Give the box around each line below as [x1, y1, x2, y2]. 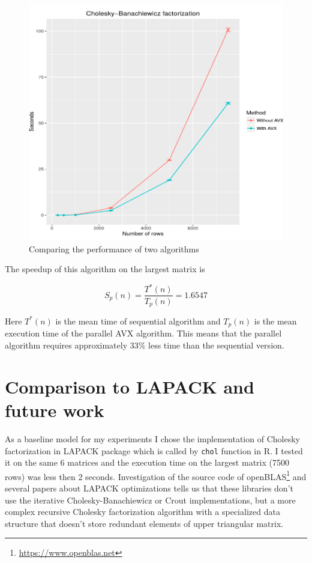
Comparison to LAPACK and [5, 374, 254, 398]
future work [5, 397, 104, 422]
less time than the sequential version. [148, 339, 284, 351]
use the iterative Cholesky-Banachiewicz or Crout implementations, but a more [5, 493, 296, 506]
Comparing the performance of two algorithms [29, 242, 199, 255]
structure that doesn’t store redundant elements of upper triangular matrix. [5, 517, 284, 529]
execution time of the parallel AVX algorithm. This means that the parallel [5, 327, 282, 339]
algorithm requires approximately [5, 339, 128, 351]
